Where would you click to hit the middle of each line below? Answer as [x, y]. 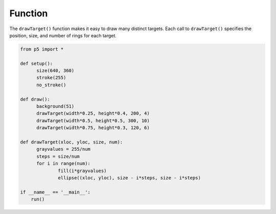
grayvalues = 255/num [63, 149]
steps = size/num [58, 156]
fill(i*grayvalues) [82, 171]
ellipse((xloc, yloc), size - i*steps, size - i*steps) [130, 178]
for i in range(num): [63, 164]
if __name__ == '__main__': [55, 192]
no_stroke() [51, 85]
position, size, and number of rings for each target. [63, 35]
